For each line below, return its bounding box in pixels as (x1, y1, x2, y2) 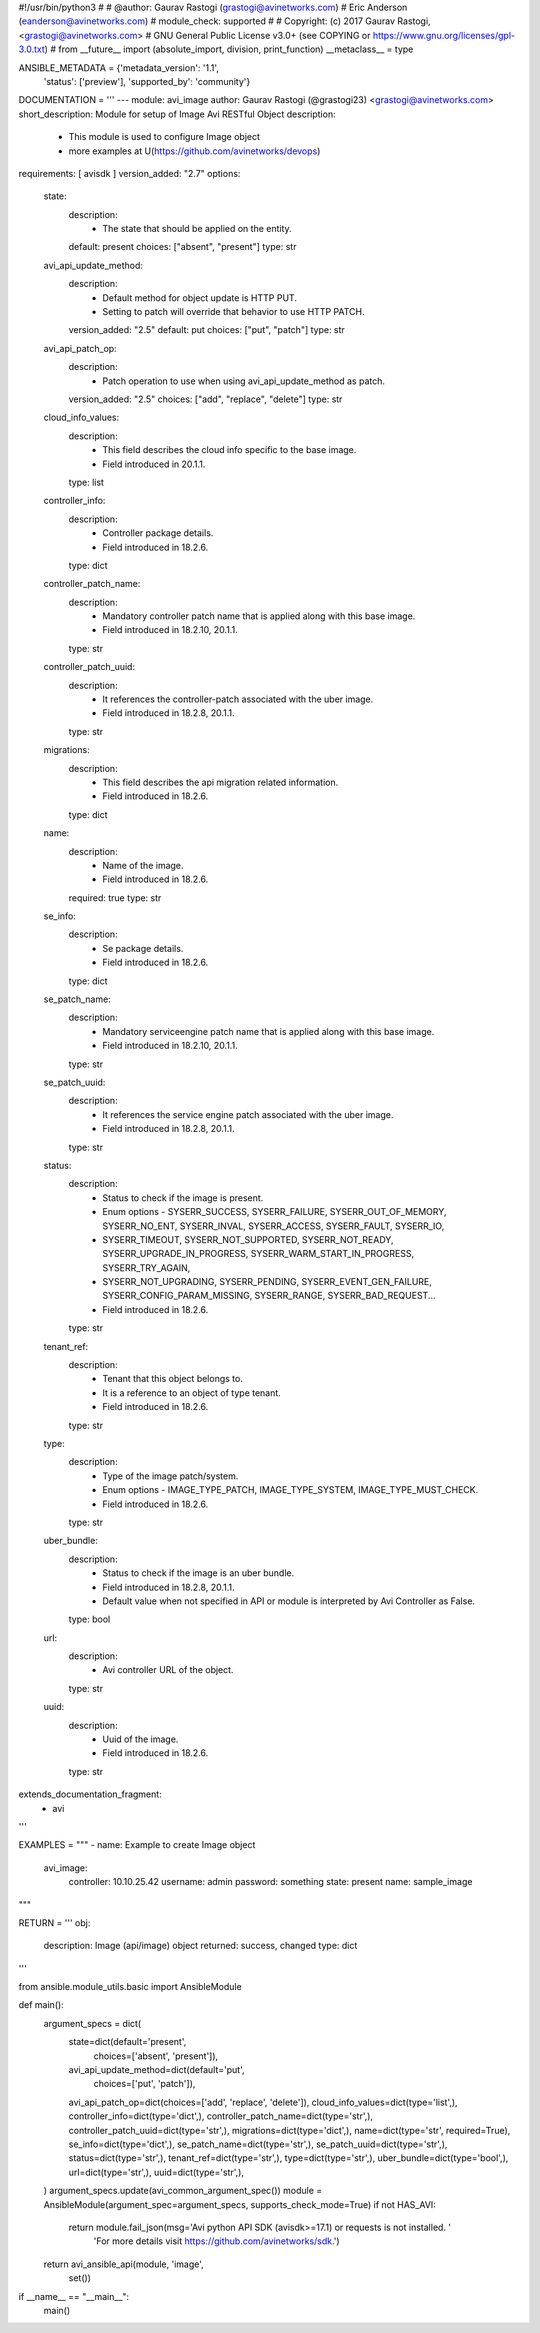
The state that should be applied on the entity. (102, 223, 292, 235)
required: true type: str (68, 891, 162, 904)
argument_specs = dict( (43, 2017, 142, 2029)
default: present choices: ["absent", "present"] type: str (68, 241, 297, 253)
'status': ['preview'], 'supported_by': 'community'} (43, 75, 251, 87)
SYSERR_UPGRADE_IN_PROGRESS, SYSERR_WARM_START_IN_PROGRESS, (102, 1248, 415, 1260)
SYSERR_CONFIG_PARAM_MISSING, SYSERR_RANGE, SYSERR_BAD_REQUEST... (102, 1290, 436, 1302)
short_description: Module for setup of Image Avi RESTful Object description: (18, 108, 336, 120)
